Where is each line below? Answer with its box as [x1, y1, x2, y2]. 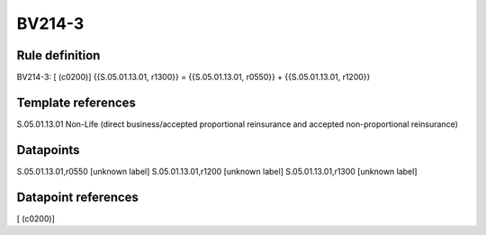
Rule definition [16, 48, 101, 63]
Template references [16, 95, 137, 110]
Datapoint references [16, 189, 139, 204]
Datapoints [16, 142, 80, 158]
